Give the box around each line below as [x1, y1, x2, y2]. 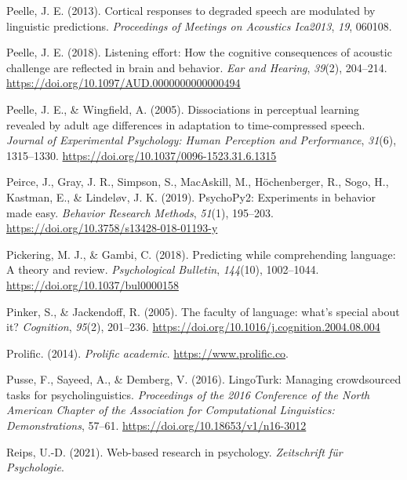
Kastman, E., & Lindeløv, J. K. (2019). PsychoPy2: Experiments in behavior [6, 188, 376, 205]
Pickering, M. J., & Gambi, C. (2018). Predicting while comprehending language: [6, 245, 396, 262]
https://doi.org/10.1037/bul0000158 [6, 276, 179, 293]
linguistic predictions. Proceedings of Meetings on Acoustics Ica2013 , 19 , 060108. [6, 17, 392, 34]
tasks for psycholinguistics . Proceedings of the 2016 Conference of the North [6, 386, 370, 402]
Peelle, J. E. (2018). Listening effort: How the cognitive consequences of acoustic [6, 44, 392, 60]
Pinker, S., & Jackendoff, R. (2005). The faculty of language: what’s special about [6, 303, 400, 319]
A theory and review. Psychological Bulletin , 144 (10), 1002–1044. [6, 261, 319, 278]
